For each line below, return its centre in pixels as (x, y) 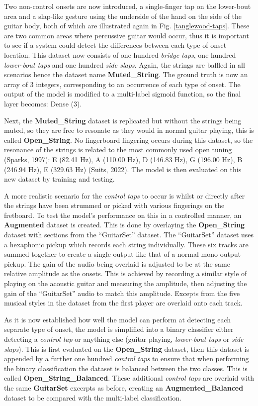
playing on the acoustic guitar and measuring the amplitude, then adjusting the (126, 283)
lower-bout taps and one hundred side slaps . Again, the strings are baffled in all (125, 64)
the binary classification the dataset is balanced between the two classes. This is (126, 368)
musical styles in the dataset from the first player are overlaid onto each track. (123, 303)
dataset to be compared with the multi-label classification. (93, 397)
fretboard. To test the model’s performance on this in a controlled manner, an (123, 215)
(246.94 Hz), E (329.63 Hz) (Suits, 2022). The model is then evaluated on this (123, 169)
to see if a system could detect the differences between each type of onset (115, 45)
